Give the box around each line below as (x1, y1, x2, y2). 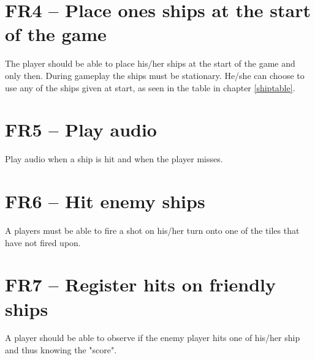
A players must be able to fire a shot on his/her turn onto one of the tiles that (5, 223, 300, 236)
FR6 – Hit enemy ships (5, 189, 205, 213)
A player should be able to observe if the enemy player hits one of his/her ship (5, 331, 300, 344)
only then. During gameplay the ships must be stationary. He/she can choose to (5, 69, 305, 81)
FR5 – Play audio (5, 117, 157, 142)
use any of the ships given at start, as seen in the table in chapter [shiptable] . (5, 81, 295, 94)
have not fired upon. (5, 236, 81, 249)
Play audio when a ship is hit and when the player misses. (5, 152, 223, 165)
